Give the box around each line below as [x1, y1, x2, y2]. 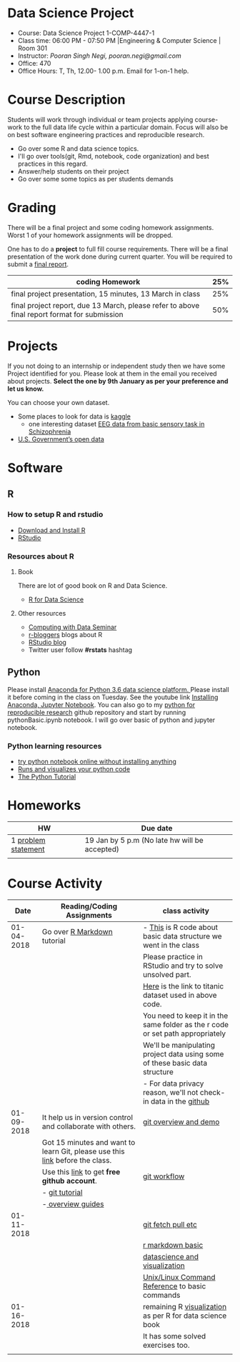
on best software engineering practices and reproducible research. [7, 130, 205, 139]
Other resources [17, 609, 66, 617]
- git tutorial [41, 1187, 83, 1197]
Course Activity [7, 876, 103, 892]
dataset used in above [142, 990, 217, 1000]
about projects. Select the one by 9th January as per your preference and [7, 376, 229, 385]
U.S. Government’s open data [17, 434, 105, 444]
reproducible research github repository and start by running [7, 708, 186, 716]
